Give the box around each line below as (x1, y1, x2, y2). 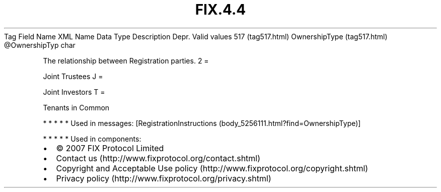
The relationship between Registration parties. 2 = (43, 56, 209, 65)
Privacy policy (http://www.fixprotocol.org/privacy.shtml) (56, 173, 271, 183)
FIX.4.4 (195, 1, 246, 18)
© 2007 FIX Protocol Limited (56, 143, 164, 153)
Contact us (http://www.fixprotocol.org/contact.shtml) (56, 153, 261, 163)
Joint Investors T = (43, 87, 105, 96)
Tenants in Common (43, 103, 110, 112)
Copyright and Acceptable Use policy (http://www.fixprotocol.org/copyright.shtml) (56, 163, 369, 173)
